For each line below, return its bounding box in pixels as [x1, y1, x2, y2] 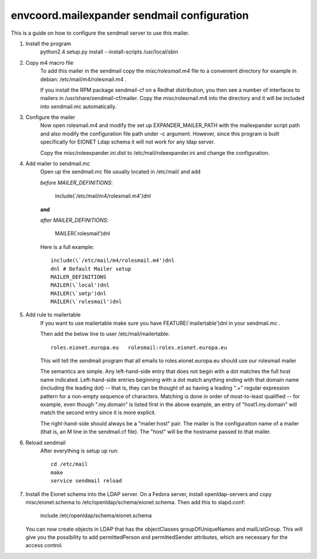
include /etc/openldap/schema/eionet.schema [40, 512, 152, 519]
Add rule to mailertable [25, 311, 81, 318]
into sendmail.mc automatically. [40, 103, 117, 110]
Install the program [25, 40, 72, 47]
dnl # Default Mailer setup [50, 265, 131, 272]
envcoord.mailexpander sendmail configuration [11, 9, 249, 22]
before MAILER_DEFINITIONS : [40, 179, 113, 186]
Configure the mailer [25, 114, 76, 121]
